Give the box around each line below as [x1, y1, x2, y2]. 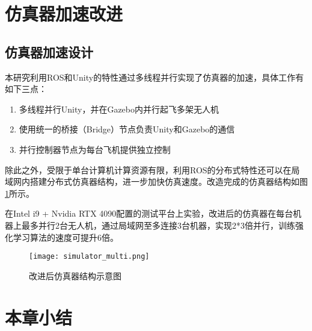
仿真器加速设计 [5, 42, 93, 61]
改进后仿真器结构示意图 [29, 269, 121, 282]
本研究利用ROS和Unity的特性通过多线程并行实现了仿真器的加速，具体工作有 [5, 70, 304, 83]
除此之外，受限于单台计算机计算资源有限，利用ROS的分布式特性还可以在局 [5, 163, 300, 176]
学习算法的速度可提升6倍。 [13, 230, 118, 243]
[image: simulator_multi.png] [29, 252, 150, 261]
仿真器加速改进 [5, 1, 123, 26]
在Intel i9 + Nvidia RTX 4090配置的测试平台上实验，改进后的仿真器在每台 [5, 207, 293, 220]
